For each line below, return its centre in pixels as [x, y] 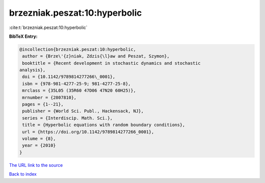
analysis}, [32, 70]
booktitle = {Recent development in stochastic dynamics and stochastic [111, 63]
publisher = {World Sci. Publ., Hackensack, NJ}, [83, 111]
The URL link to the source [36, 165]
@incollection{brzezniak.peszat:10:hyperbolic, [78, 49]
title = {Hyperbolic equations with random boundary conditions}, [104, 125]
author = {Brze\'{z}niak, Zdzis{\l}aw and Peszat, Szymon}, [96, 56]
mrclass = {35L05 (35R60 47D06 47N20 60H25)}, [79, 91]
